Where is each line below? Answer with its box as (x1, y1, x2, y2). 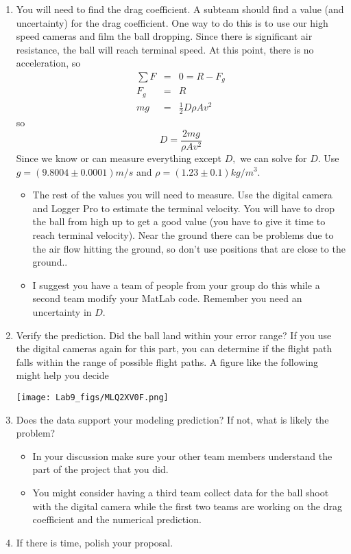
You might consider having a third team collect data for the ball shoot (32, 485, 329, 499)
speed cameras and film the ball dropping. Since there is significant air (16, 29, 313, 43)
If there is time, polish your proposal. (16, 535, 173, 549)
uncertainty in (32, 304, 92, 319)
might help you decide (16, 368, 109, 382)
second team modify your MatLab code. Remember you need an (32, 291, 302, 305)
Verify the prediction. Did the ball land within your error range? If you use (16, 327, 332, 342)
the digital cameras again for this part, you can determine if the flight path (16, 341, 332, 356)
